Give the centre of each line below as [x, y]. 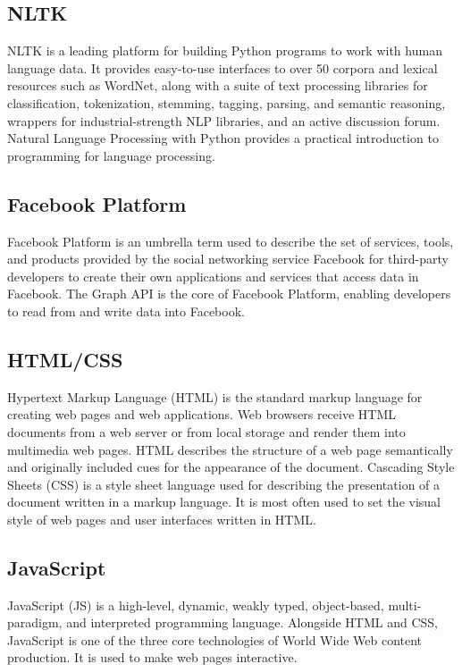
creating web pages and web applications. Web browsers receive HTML [202, 414]
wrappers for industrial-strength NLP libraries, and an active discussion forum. [224, 120]
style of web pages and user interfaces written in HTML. [162, 519]
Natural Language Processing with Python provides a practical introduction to [223, 138]
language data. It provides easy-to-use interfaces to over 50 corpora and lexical [223, 67]
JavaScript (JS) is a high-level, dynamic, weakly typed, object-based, [196, 605]
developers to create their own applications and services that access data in [213, 276]
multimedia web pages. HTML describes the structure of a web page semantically [230, 449]
